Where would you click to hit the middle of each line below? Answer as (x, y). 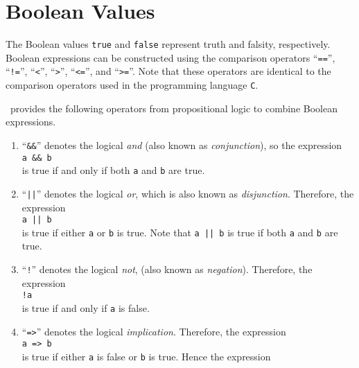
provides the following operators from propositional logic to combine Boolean (174, 108)
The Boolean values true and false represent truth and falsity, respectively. (168, 44)
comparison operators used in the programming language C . (132, 85)
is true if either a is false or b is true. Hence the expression (146, 356)
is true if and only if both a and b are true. (113, 170)
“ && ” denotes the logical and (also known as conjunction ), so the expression (182, 144)
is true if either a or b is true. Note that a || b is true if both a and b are (180, 232)
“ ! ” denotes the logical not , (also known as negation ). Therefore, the (167, 269)
